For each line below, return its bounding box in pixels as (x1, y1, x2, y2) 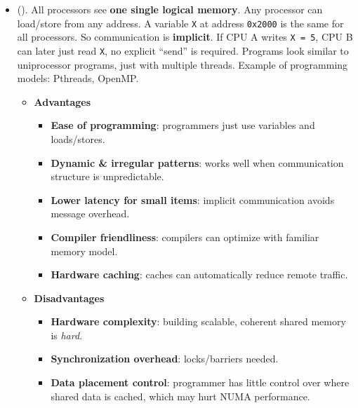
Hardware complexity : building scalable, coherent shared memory (51, 314, 346, 329)
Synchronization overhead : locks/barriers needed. (51, 351, 279, 366)
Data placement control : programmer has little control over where (51, 375, 350, 390)
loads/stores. (51, 131, 105, 146)
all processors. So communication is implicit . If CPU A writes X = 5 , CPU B (17, 29, 353, 44)
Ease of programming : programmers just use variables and (51, 118, 315, 132)
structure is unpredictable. (51, 169, 164, 184)
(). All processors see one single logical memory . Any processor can (17, 2, 323, 16)
